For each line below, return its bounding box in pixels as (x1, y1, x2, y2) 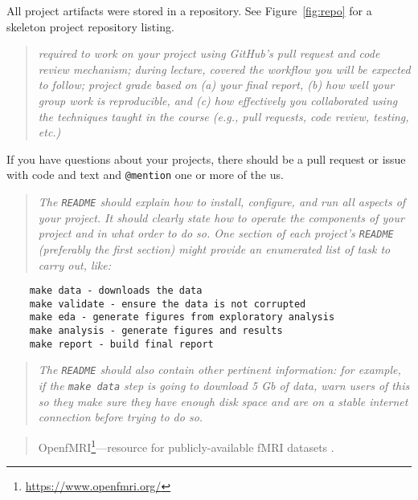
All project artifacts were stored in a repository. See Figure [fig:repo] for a (6, 2, 372, 18)
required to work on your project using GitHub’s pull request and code (38, 45, 380, 62)
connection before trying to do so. (38, 409, 203, 425)
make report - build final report (29, 338, 214, 350)
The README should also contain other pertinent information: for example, (38, 361, 401, 378)
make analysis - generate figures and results (29, 325, 283, 337)
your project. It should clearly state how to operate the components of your (38, 209, 404, 226)
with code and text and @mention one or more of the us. (6, 166, 284, 183)
